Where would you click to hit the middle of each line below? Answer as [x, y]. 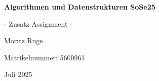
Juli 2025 [18, 74]
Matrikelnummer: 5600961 [45, 57]
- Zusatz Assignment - [38, 23]
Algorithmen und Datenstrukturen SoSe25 [80, 7]
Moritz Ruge [24, 40]
